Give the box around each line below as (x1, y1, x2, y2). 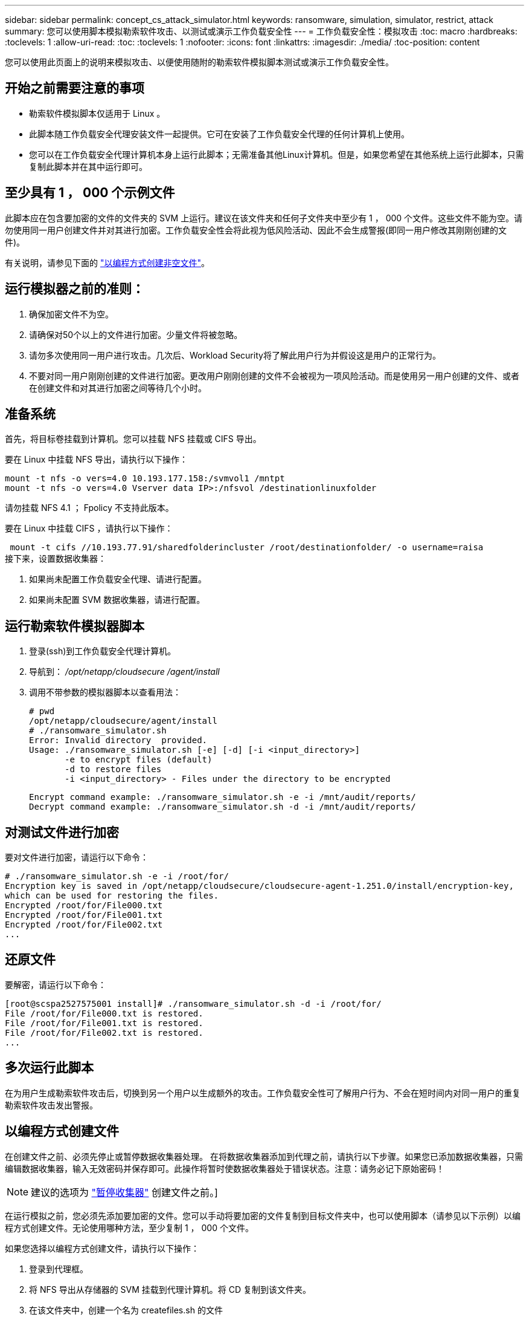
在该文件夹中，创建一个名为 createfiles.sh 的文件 (29, 1304, 223, 1315)
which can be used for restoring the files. (5, 891, 219, 901)
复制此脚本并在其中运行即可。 (29, 161, 147, 172)
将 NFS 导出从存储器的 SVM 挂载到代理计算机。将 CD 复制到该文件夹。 (29, 1284, 312, 1295)
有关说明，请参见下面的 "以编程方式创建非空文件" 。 (5, 257, 210, 268)
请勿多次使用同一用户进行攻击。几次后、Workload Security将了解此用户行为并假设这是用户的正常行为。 (29, 350, 441, 360)
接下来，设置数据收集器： (5, 554, 106, 564)
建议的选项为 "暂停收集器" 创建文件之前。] (31, 1186, 218, 1198)
